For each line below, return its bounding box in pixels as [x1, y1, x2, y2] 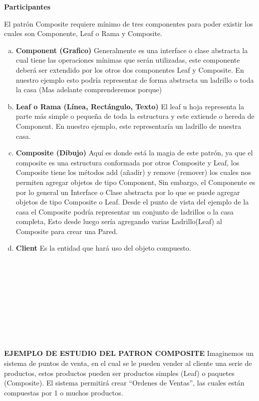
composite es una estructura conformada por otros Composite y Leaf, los [16, 157, 239, 167]
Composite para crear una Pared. [16, 226, 118, 236]
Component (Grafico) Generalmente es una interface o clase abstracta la [16, 45, 248, 55]
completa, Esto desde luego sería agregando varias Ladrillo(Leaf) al [16, 216, 222, 227]
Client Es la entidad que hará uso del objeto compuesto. [16, 243, 191, 253]
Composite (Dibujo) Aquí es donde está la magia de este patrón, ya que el [16, 147, 253, 158]
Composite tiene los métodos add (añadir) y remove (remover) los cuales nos [16, 167, 251, 177]
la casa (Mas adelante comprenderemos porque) [16, 84, 162, 95]
